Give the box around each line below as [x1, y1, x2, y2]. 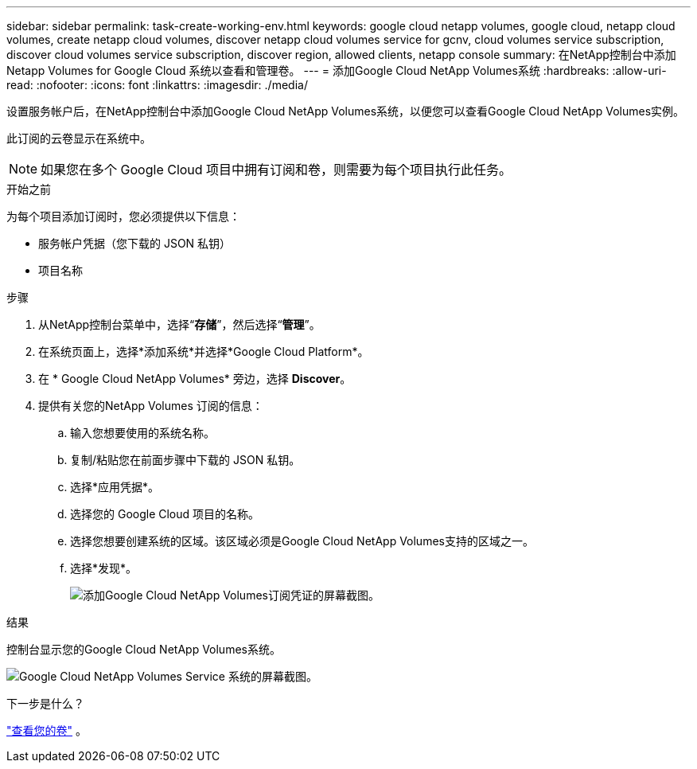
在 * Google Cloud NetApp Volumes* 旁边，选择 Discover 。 [38, 372, 352, 385]
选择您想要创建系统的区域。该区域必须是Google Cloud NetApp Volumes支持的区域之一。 [70, 534, 534, 548]
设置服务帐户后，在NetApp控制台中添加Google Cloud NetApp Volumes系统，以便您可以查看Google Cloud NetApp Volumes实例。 [6, 104, 685, 118]
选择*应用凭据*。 [70, 480, 160, 494]
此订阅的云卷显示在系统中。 [6, 131, 151, 145]
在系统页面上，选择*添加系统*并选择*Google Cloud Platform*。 [38, 345, 369, 358]
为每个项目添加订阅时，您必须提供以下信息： [6, 209, 240, 223]
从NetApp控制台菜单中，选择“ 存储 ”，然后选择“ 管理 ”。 [38, 318, 321, 331]
